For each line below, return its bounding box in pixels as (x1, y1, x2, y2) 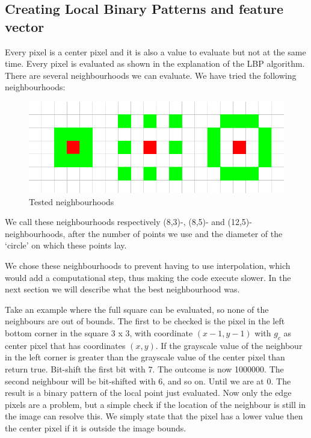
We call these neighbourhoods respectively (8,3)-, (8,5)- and (5, 215, 225, 228)
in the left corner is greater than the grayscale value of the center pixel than (5, 351, 285, 363)
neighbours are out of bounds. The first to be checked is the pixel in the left (5, 315, 285, 327)
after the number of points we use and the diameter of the (68, 227, 283, 239)
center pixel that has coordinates (5, 339, 126, 351)
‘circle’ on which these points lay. (5, 239, 127, 251)
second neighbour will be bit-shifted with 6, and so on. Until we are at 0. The (5, 374, 291, 387)
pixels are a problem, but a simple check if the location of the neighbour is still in (5, 398, 306, 410)
